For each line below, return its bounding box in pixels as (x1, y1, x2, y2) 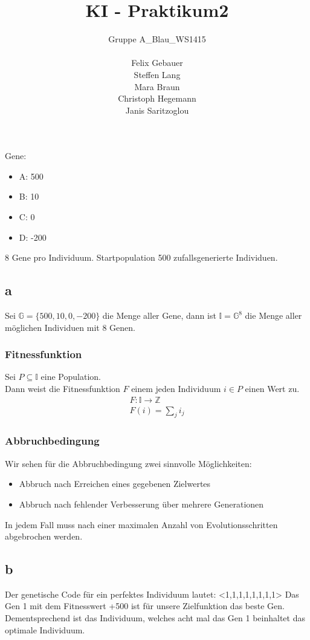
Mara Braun (134, 80, 180, 93)
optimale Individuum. (5, 623, 85, 636)
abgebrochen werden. (5, 530, 83, 543)
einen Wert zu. (245, 382, 300, 395)
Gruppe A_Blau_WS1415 (108, 33, 206, 45)
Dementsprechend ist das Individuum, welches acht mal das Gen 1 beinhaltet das (5, 612, 305, 624)
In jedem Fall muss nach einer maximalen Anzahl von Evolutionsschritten (5, 518, 278, 531)
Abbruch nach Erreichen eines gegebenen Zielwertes (19, 477, 211, 490)
